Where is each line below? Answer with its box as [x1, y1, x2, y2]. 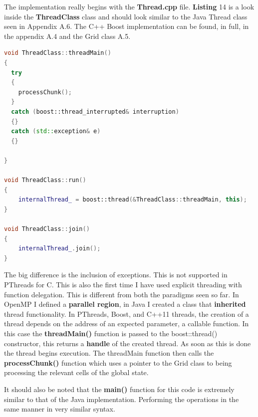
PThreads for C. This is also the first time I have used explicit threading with [4, 279, 242, 290]
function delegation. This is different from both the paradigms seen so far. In [4, 289, 239, 299]
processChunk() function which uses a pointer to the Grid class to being [4, 357, 232, 368]
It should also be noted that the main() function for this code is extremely [4, 384, 235, 394]
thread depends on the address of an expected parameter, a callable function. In [4, 318, 249, 329]
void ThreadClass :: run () [4, 177, 86, 184]
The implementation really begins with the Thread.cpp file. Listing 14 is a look [4, 1, 255, 11]
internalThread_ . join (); [18, 245, 101, 252]
